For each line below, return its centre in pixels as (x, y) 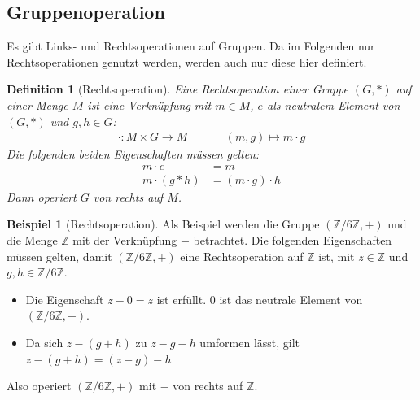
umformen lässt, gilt (250, 343)
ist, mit (337, 256)
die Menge (32, 240)
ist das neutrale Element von (291, 299)
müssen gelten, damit (59, 256)
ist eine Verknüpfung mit (149, 104)
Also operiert (39, 386)
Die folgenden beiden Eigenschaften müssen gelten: (133, 154)
